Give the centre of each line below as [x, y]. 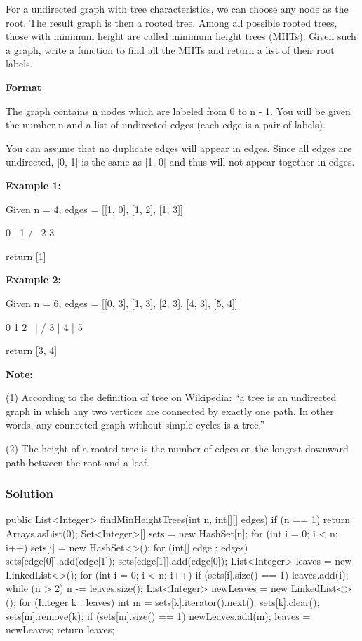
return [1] [26, 256]
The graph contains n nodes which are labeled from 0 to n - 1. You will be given [178, 110]
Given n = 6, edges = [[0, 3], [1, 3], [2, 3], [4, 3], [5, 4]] [122, 303]
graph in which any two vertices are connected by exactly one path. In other [170, 411]
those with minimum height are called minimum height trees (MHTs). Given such [181, 36]
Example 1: [33, 185]
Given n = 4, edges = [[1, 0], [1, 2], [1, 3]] [94, 209]
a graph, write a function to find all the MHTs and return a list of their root [170, 49]
